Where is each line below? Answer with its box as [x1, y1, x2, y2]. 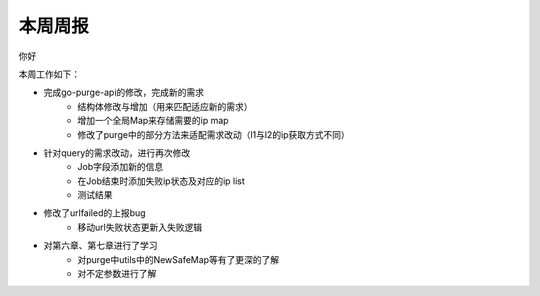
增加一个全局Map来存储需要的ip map [77, 115, 229, 127]
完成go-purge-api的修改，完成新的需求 [43, 86, 205, 99]
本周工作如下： [18, 68, 80, 80]
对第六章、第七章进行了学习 [43, 240, 158, 252]
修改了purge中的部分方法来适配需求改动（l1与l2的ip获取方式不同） [77, 128, 350, 140]
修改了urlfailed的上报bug [43, 207, 146, 219]
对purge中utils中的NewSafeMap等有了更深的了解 [77, 253, 280, 265]
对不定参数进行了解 [77, 268, 157, 280]
